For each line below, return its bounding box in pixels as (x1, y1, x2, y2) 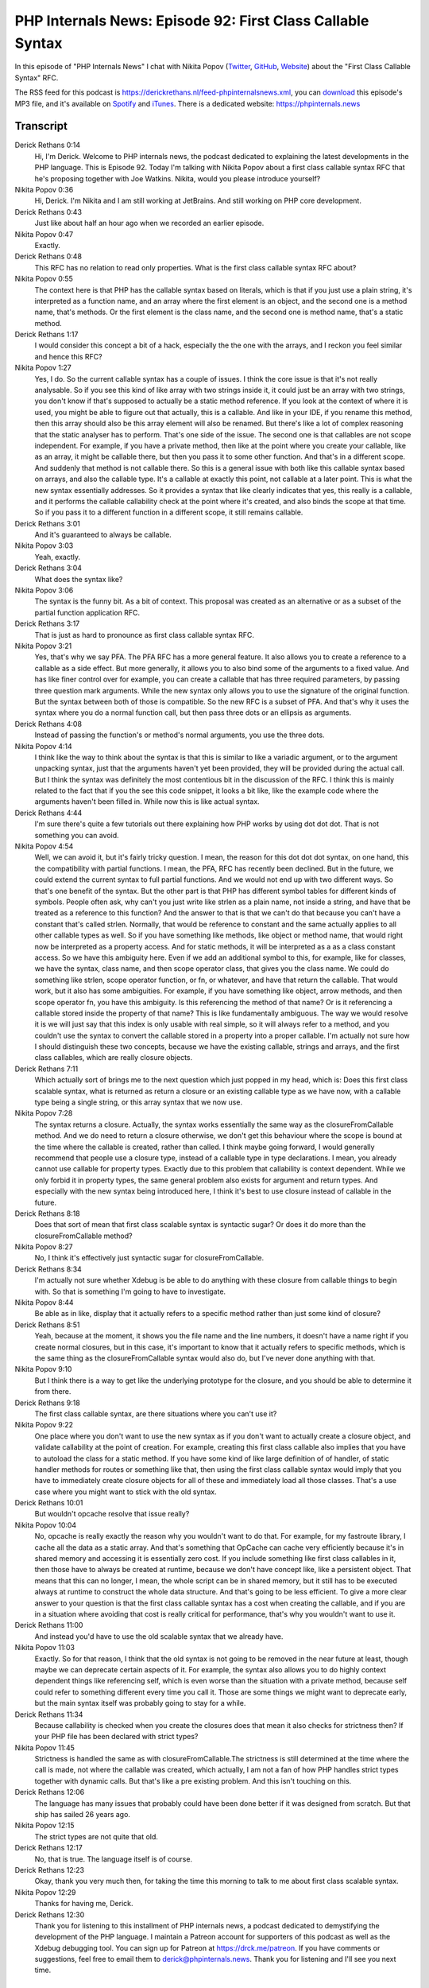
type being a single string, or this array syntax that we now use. (34, 1097, 242, 1107)
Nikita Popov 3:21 (14, 641, 72, 650)
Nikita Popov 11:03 (14, 1643, 75, 1652)
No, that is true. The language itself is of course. (34, 1854, 193, 1864)
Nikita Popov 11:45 (14, 1742, 75, 1753)
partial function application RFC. (34, 608, 141, 617)
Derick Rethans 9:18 (14, 1398, 81, 1408)
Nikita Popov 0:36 (14, 184, 74, 194)
